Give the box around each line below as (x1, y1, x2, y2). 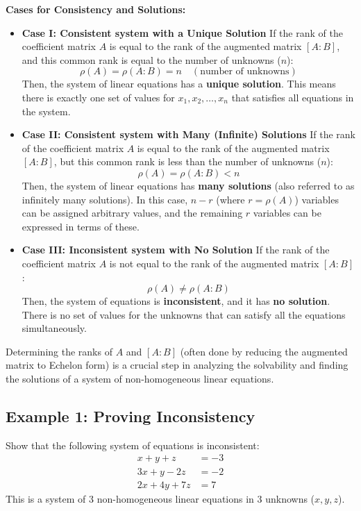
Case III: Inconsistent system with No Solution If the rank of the (22, 242, 330, 257)
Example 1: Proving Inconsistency (6, 405, 255, 427)
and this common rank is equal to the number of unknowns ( (22, 52, 281, 67)
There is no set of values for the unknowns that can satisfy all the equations (22, 307, 346, 321)
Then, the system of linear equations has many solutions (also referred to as (22, 178, 355, 192)
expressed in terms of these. (22, 219, 140, 233)
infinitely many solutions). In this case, (22, 192, 188, 206)
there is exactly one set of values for (22, 90, 175, 104)
